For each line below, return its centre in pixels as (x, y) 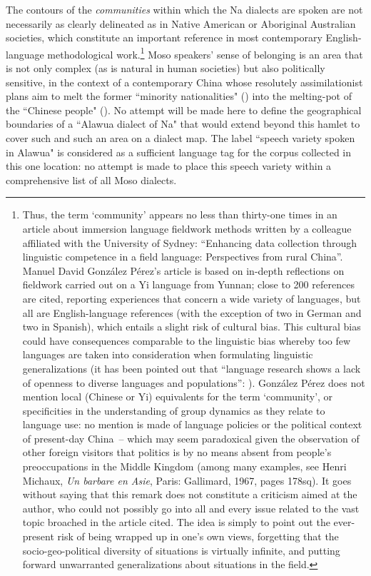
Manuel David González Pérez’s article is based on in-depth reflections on (183, 270)
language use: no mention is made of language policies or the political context (192, 424)
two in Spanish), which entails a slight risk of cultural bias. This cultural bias (192, 327)
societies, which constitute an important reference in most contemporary (164, 37)
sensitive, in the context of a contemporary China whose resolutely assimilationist (184, 82)
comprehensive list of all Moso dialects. (91, 180)
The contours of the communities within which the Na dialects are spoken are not (184, 9)
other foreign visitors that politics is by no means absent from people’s (177, 452)
